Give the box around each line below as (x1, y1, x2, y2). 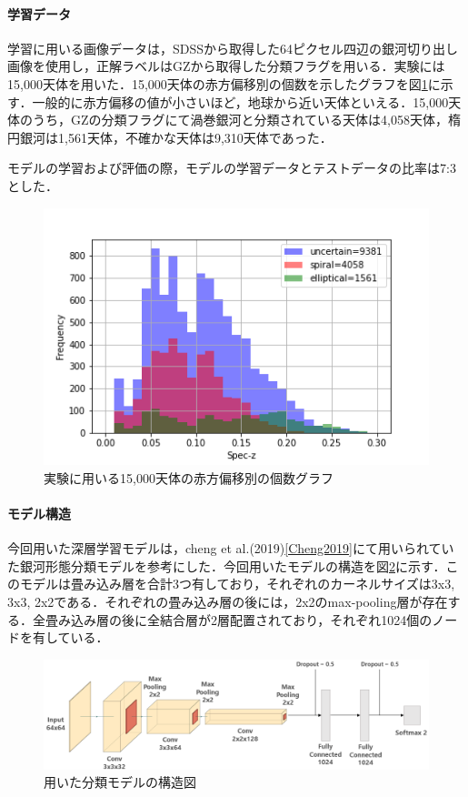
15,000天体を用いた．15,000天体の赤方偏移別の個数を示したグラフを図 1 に (7, 74, 441, 93)
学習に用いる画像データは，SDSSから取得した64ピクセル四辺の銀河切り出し (7, 38, 459, 57)
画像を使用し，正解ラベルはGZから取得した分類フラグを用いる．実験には (7, 56, 445, 76)
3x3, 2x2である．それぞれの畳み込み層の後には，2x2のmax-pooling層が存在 (7, 591, 448, 610)
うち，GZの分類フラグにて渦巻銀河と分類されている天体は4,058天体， (32, 110, 449, 129)
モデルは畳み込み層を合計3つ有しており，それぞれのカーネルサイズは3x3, (19, 574, 455, 593)
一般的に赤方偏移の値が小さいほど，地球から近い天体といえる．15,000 (32, 92, 449, 111)
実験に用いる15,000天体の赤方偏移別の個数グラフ (44, 468, 334, 487)
